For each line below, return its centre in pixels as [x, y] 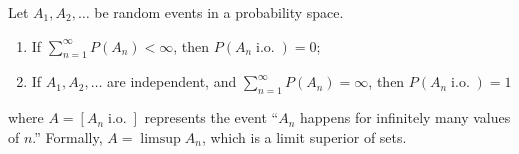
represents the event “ [211, 117]
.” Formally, [67, 136]
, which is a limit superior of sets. [304, 136]
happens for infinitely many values [405, 117]
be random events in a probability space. [219, 12]
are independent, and [172, 81]
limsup [160, 138]
